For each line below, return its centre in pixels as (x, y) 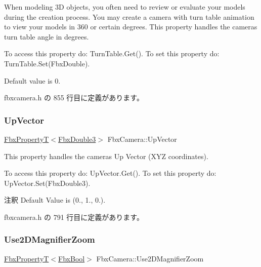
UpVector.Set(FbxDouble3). (47, 183)
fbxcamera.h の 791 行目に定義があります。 (74, 217)
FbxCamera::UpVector (142, 139)
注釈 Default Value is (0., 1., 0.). (55, 200)
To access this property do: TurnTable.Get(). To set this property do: (112, 53)
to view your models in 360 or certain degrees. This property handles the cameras (131, 27)
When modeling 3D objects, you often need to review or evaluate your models (125, 7)
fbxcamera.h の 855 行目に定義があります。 (74, 98)
